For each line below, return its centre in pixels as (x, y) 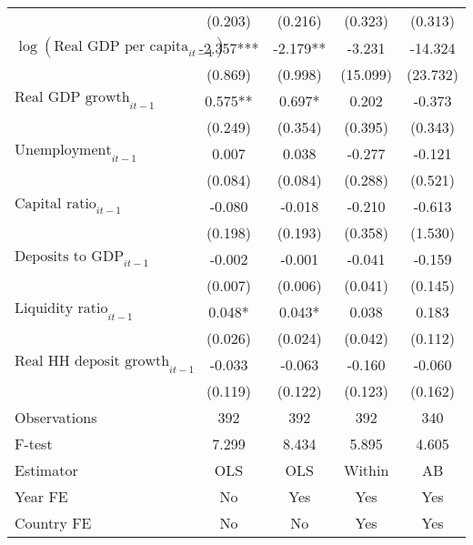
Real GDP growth (72, 98)
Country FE (53, 523)
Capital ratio (55, 203)
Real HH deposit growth (92, 362)
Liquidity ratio (61, 309)
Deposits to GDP (70, 256)
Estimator (46, 470)
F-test (34, 444)
